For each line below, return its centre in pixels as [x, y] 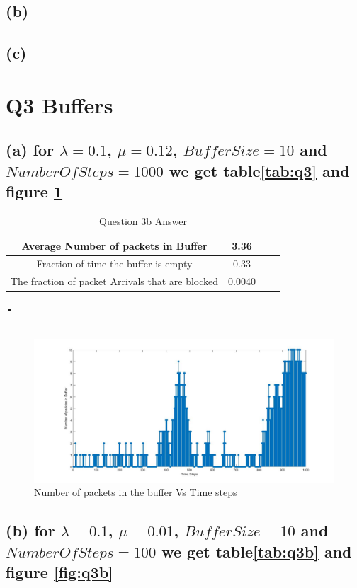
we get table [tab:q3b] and [257, 551]
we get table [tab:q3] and [259, 170]
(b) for [30, 530]
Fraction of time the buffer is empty [114, 264]
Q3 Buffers [59, 104]
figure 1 [34, 191]
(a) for [30, 150]
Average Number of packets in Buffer [114, 245]
